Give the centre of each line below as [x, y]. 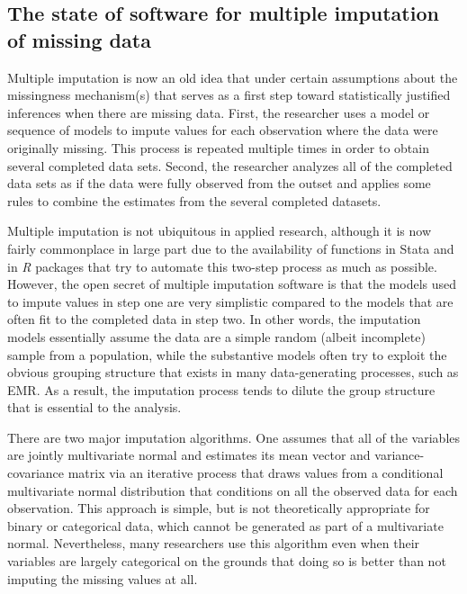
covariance [36, 473]
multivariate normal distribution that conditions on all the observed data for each [233, 490]
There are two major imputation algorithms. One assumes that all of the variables [234, 437]
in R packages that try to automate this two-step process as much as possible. [222, 266]
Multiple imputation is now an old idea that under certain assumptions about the [233, 77]
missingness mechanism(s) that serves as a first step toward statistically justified [229, 95]
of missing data [79, 39]
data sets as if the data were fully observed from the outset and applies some [219, 183]
